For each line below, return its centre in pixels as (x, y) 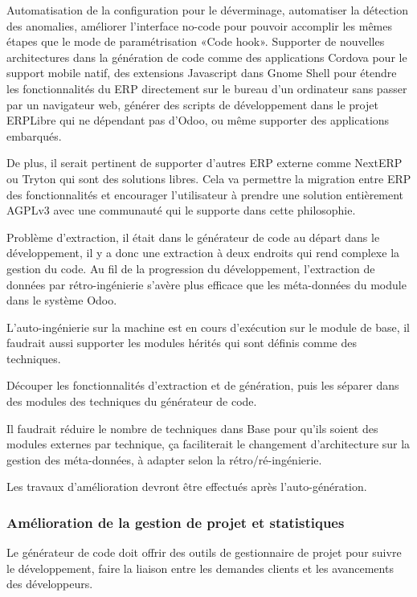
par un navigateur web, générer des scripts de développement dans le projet (192, 104)
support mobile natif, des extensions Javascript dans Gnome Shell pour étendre (202, 73)
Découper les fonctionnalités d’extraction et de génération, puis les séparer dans (203, 385)
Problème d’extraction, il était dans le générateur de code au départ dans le (193, 237)
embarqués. (34, 135)
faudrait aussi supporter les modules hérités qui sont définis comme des (182, 343)
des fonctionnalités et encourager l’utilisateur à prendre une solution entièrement (205, 194)
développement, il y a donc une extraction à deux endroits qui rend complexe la (203, 253)
